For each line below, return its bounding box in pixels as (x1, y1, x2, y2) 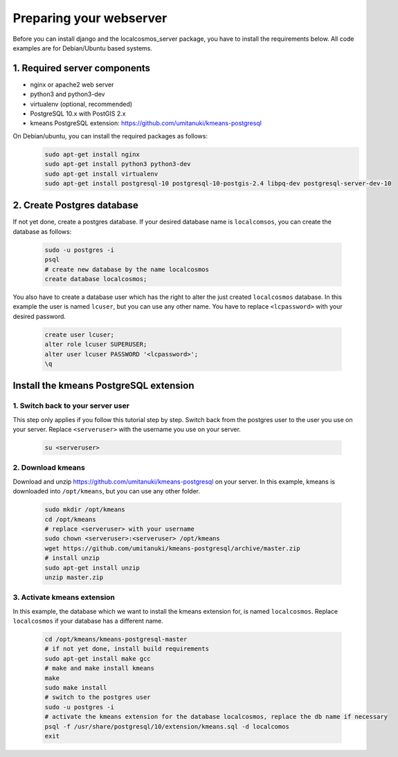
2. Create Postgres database (12, 199, 138, 211)
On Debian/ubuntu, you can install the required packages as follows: (12, 131, 208, 140)
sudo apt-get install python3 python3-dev (44, 160, 191, 168)
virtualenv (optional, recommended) (30, 100, 133, 108)
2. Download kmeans (12, 463, 86, 473)
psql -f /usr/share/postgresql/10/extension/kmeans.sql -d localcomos (44, 722, 290, 730)
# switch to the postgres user (44, 693, 152, 702)
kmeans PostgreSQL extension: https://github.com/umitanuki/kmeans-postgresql (30, 119, 262, 127)
